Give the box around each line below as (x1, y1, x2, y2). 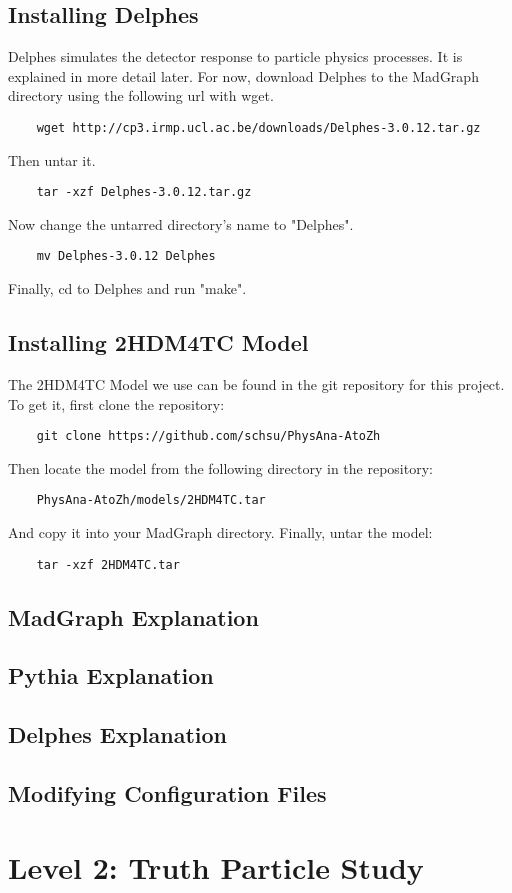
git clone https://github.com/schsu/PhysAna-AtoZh (36, 429, 381, 444)
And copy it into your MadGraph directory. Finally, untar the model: (8, 522, 433, 543)
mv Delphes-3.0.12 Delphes (36, 249, 216, 264)
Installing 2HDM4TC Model (8, 327, 309, 358)
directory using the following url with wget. (8, 85, 274, 106)
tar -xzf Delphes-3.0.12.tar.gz (36, 185, 252, 200)
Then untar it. (8, 149, 96, 170)
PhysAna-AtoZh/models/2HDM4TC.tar (36, 493, 266, 508)
